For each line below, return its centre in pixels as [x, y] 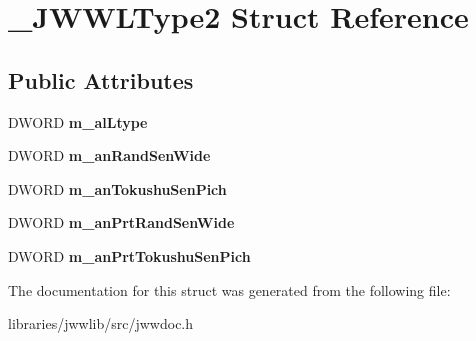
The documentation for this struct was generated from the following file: [229, 289]
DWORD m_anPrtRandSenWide [121, 222]
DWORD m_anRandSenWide [109, 155]
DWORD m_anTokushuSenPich [117, 188]
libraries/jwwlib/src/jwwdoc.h [101, 323]
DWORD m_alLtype [78, 121]
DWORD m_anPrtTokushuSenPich [129, 255]
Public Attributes [101, 79]
